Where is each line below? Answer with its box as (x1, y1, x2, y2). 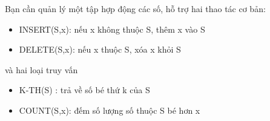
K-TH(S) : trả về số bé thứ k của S (19, 83, 150, 96)
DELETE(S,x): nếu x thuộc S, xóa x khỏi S (19, 43, 181, 56)
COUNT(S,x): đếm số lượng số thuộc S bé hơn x (19, 103, 200, 116)
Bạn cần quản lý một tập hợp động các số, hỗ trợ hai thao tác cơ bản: (5, 2, 266, 15)
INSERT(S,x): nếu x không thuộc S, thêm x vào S (19, 22, 205, 35)
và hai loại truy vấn (5, 63, 78, 76)
